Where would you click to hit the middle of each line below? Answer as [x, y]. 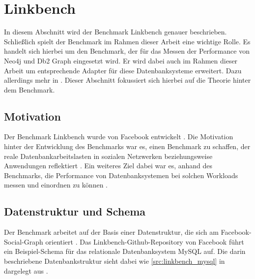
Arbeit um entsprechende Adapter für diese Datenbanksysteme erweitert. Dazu [123, 70]
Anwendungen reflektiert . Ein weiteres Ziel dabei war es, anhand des [108, 166]
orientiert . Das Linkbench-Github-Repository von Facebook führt [145, 241]
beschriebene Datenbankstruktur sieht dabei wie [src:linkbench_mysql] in [114, 261]
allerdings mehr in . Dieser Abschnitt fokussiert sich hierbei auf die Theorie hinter [127, 80]
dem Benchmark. [29, 89]
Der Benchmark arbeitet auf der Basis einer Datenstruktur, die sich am [111, 232]
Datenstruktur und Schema [75, 211]
